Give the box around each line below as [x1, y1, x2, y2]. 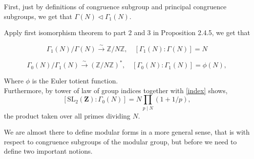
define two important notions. [4, 146, 93, 156]
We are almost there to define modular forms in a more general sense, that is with [4, 127, 250, 137]
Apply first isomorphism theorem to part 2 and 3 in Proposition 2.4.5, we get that [4, 27, 250, 38]
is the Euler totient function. [32, 76, 118, 86]
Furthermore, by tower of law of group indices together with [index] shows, [4, 85, 228, 95]
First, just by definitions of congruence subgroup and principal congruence [4, 1, 227, 11]
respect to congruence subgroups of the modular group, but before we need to [4, 136, 237, 146]
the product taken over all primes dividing [4, 110, 130, 120]
